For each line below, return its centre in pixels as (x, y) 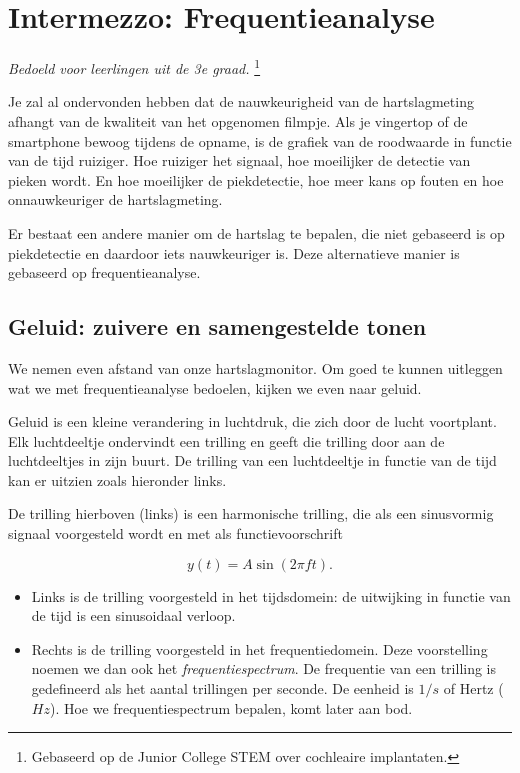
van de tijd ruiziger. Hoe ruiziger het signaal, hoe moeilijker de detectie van (239, 160)
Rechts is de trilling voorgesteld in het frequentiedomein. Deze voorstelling (259, 648)
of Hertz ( (473, 688)
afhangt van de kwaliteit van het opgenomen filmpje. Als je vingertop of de (238, 120)
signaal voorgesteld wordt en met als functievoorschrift (175, 533)
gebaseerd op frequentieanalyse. (104, 272)
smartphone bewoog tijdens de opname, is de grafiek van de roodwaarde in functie (260, 140)
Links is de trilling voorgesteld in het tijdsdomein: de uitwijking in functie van (271, 595)
